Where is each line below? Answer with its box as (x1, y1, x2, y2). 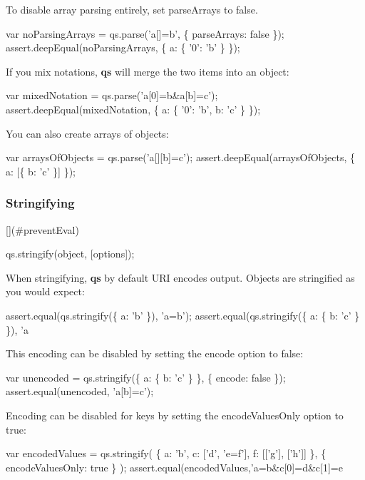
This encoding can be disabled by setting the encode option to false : (6, 346, 304, 361)
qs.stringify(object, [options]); (6, 246, 135, 261)
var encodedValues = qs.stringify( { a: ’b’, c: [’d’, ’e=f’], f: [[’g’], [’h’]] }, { (6, 446, 327, 461)
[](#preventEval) (6, 222, 79, 237)
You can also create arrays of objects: (6, 126, 169, 141)
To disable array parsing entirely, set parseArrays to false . (6, 2, 258, 16)
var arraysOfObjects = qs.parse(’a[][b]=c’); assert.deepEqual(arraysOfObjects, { (6, 150, 355, 165)
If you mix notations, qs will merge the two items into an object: (6, 63, 289, 78)
